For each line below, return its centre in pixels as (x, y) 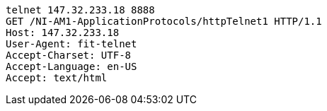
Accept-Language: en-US (71, 66)
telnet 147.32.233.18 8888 (80, 10)
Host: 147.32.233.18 (63, 33)
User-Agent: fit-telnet (71, 44)
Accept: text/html (57, 78)
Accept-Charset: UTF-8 (69, 55)
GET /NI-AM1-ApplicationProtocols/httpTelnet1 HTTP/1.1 (164, 21)
